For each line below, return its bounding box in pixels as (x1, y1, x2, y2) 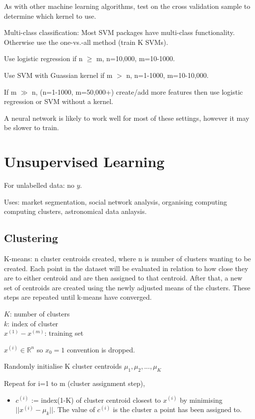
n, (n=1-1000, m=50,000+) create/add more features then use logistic (32, 86, 243, 97)
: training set (44, 328, 84, 338)
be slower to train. (4, 122, 59, 133)
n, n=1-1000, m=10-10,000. (126, 70, 209, 80)
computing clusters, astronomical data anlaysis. (4, 206, 147, 216)
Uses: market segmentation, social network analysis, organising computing (4, 196, 227, 207)
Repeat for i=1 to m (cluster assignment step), (4, 378, 145, 388)
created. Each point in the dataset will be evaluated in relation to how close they (4, 263, 249, 273)
